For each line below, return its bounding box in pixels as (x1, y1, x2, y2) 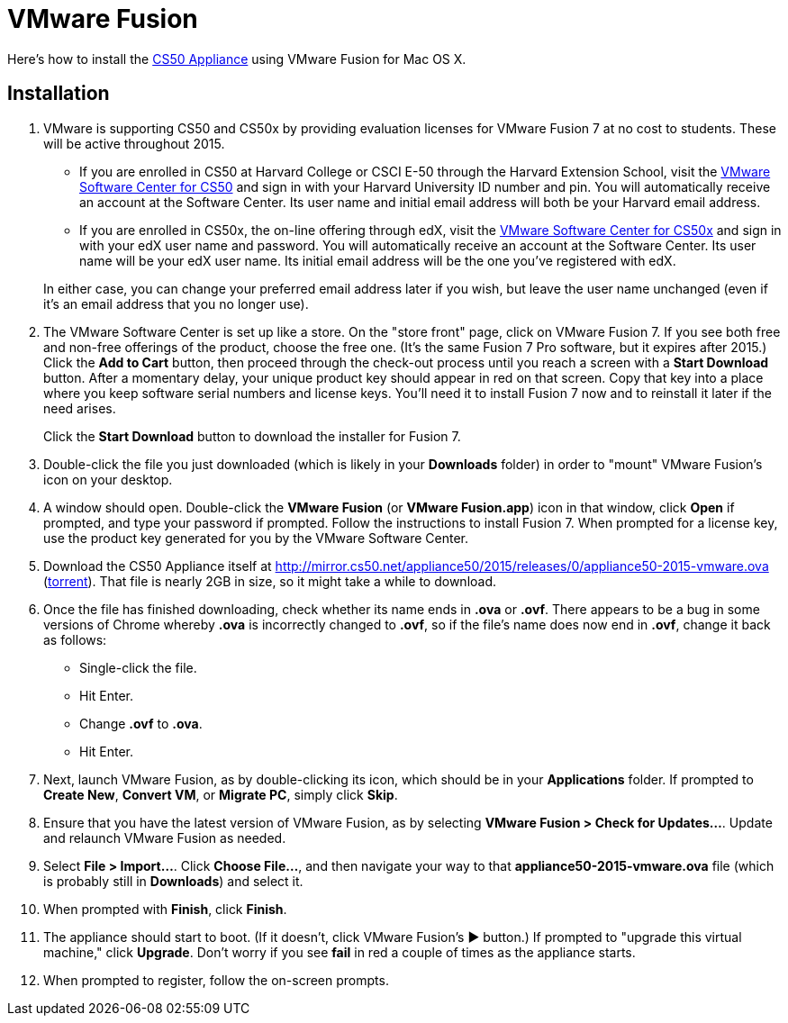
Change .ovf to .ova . (79, 715, 203, 731)
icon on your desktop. (43, 471, 173, 487)
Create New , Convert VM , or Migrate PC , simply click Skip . (43, 786, 398, 802)
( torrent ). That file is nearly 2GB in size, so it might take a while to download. (43, 573, 497, 589)
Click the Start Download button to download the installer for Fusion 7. (43, 428, 461, 444)
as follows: (43, 631, 107, 647)
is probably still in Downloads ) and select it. (43, 873, 303, 889)
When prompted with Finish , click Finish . (43, 901, 287, 917)
